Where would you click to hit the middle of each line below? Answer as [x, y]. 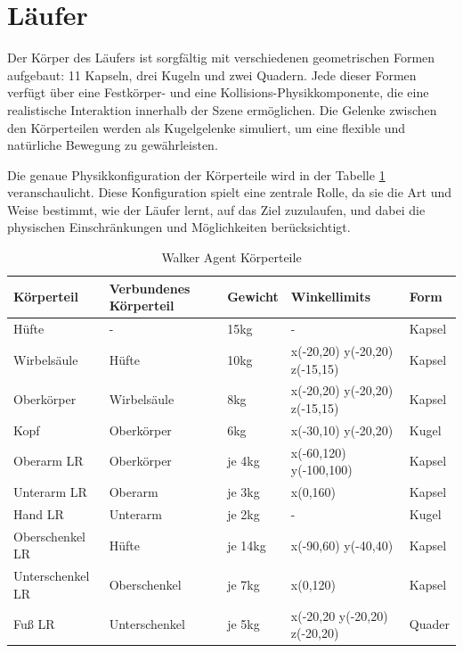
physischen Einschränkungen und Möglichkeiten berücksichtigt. [179, 227]
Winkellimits [331, 297]
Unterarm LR [50, 492]
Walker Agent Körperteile [231, 257]
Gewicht [253, 297]
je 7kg [244, 585]
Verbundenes [150, 288]
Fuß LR [34, 624]
